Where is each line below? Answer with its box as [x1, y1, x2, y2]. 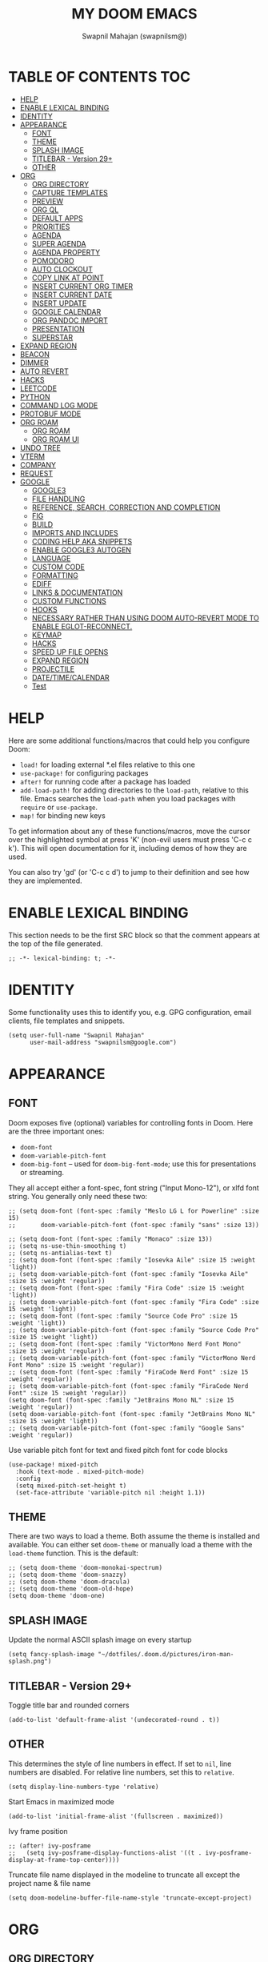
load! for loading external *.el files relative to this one [19, 760, 196, 769]
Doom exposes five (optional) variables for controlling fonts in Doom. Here [8, 1117, 254, 1127]
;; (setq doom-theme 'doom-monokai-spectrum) [8, 1564, 162, 1572]
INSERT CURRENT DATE [31, 290, 113, 299]
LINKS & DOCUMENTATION [31, 588, 123, 597]
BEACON [19, 349, 50, 359]
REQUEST [19, 468, 54, 478]
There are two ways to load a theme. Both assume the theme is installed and [8, 1531, 260, 1541]
